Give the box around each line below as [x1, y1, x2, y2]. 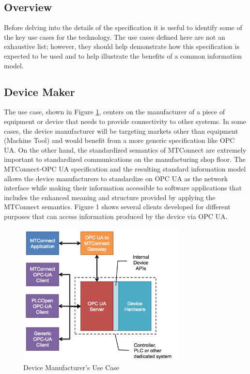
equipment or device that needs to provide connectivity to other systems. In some [4, 116, 246, 126]
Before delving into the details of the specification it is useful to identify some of [4, 22, 242, 32]
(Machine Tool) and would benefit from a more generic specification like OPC [4, 135, 235, 145]
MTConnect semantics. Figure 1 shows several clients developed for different [4, 202, 231, 212]
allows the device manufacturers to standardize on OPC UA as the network [4, 173, 228, 183]
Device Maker [4, 84, 75, 99]
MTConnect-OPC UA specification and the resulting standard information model [4, 163, 246, 173]
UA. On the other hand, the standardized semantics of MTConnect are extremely [4, 144, 247, 155]
